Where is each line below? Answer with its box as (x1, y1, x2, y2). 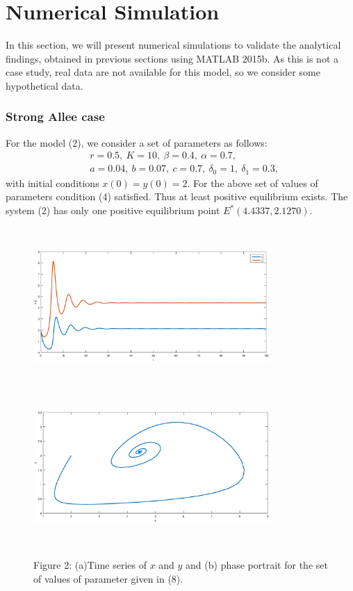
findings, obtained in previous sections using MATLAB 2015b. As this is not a (6, 51, 339, 65)
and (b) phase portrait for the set (186, 558, 328, 572)
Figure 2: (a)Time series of (33, 558, 147, 572)
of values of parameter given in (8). (33, 571, 183, 585)
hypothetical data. (6, 78, 83, 92)
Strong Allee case (6, 108, 105, 125)
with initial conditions (6, 175, 99, 190)
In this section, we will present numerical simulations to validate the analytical (6, 38, 341, 52)
